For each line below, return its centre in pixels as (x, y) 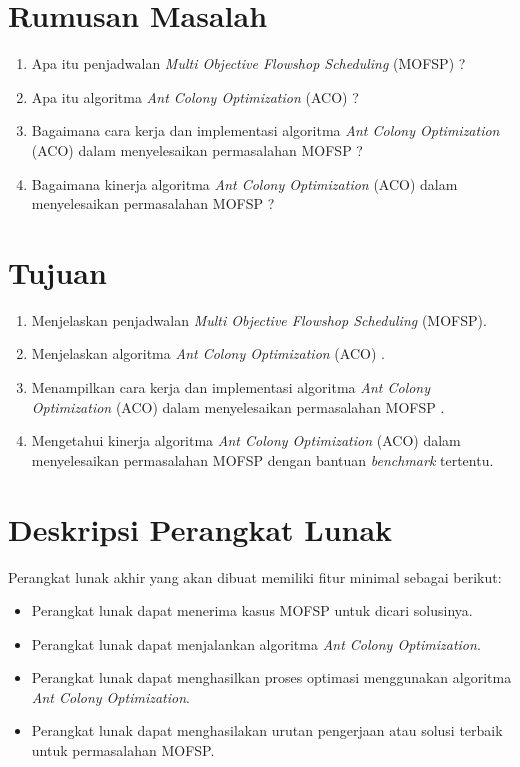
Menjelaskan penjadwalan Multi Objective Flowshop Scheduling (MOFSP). (259, 319)
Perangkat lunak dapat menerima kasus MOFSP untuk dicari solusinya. (252, 610)
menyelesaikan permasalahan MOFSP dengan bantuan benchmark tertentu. (262, 459)
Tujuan (57, 271)
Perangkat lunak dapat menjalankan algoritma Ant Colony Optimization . (256, 643)
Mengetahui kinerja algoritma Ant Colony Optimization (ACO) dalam (246, 440)
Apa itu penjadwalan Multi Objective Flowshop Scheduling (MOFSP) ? (248, 63)
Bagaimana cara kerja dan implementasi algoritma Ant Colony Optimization (265, 130)
